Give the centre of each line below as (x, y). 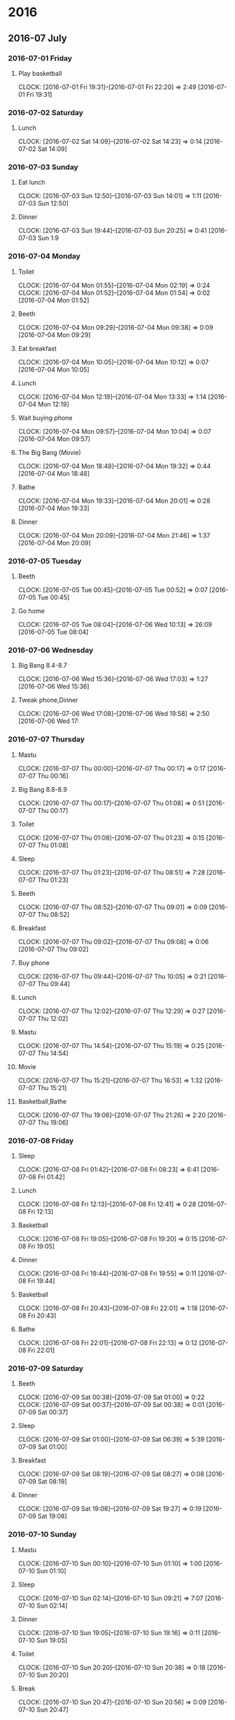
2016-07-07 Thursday (47, 739)
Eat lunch (31, 183)
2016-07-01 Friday (40, 58)
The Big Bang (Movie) (49, 452)
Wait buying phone (45, 418)
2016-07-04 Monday (44, 256)
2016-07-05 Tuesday (45, 561)
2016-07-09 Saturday (46, 1368)
